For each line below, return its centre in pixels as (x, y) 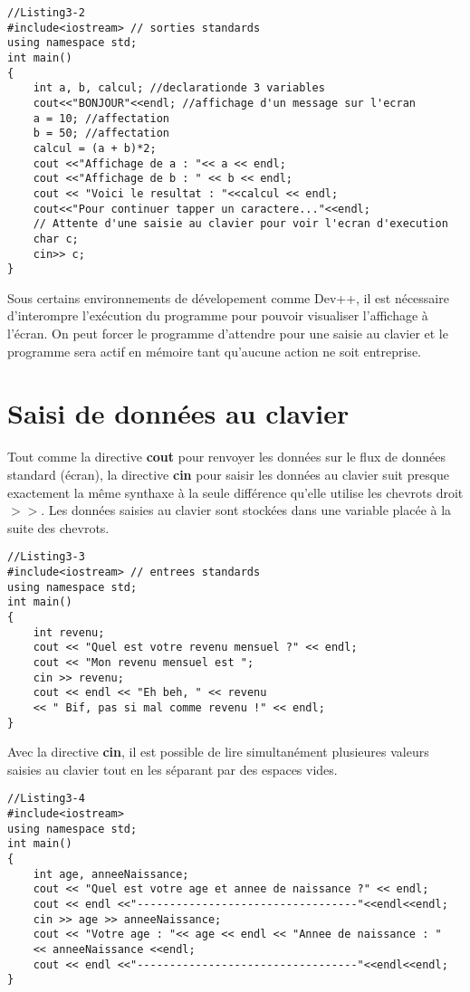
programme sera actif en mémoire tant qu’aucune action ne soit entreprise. (214, 351)
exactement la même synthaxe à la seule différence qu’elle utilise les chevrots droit (235, 492)
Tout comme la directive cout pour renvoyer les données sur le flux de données (226, 457)
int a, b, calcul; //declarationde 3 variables (179, 88)
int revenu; (69, 632)
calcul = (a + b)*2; (95, 148)
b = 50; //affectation (101, 134)
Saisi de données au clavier (178, 413)
